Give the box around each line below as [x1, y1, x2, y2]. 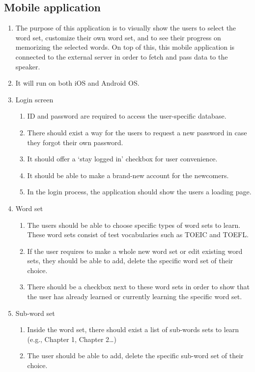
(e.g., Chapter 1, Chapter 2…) [27, 334, 116, 344]
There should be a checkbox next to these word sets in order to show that [27, 281, 250, 292]
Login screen [15, 94, 54, 104]
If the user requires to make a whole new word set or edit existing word [27, 246, 243, 256]
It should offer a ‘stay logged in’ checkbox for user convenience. [27, 154, 218, 164]
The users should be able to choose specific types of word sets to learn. [27, 219, 241, 230]
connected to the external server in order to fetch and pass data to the [15, 51, 228, 62]
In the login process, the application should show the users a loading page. [27, 186, 252, 197]
